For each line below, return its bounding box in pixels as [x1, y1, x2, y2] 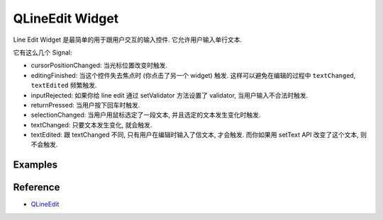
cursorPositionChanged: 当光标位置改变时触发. [30, 61, 168, 70]
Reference [13, 181, 60, 194]
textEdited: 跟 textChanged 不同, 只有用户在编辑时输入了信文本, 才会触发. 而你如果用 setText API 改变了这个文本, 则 [30, 131, 367, 139]
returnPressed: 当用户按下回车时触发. [30, 100, 140, 109]
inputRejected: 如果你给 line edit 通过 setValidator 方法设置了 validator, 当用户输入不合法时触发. [30, 91, 309, 99]
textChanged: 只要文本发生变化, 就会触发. [30, 120, 152, 129]
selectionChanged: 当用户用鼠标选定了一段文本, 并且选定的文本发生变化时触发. [30, 110, 261, 120]
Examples [13, 159, 58, 171]
